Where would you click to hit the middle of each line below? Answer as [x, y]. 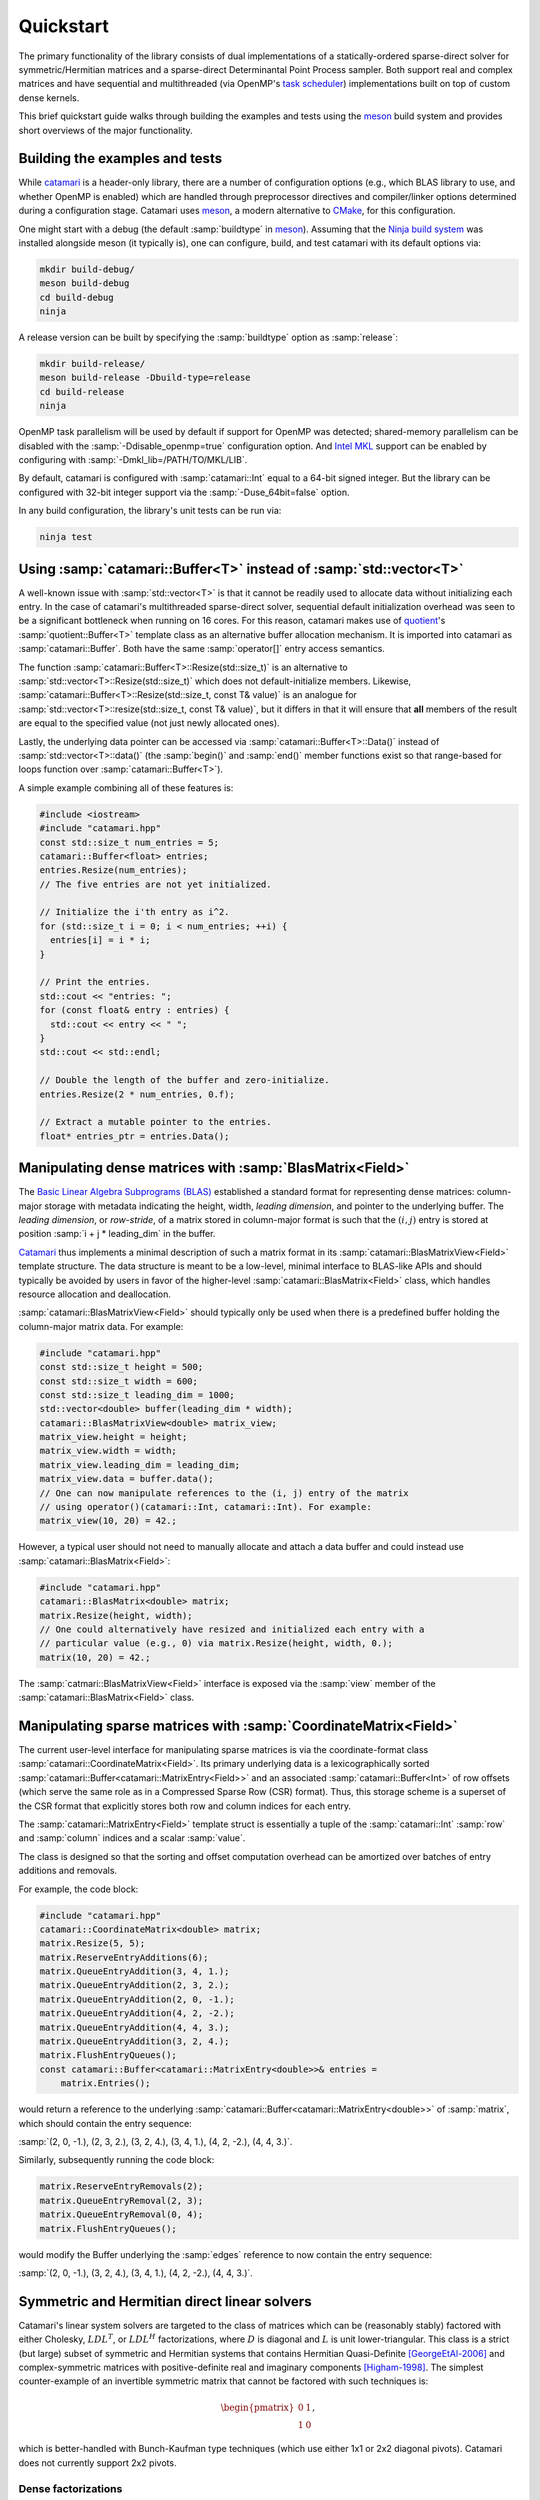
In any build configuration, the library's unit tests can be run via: [150, 511]
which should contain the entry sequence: [105, 2123]
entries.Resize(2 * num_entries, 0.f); [137, 1094]
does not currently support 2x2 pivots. [97, 2462]
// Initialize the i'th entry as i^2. [134, 912]
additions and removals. [68, 1871]
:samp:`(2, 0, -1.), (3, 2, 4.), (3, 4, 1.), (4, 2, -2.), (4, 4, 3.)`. [136, 2272]
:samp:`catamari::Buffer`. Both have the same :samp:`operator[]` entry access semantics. [201, 649]
